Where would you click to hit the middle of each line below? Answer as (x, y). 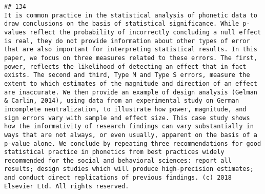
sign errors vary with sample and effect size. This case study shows (127, 118)
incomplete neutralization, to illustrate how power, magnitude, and (125, 109)
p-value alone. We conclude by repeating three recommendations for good (133, 143)
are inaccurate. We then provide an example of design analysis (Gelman (131, 92)
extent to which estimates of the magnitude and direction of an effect (131, 83)
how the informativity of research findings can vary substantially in (129, 127)
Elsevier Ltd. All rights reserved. (67, 186)
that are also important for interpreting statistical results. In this (131, 50)
